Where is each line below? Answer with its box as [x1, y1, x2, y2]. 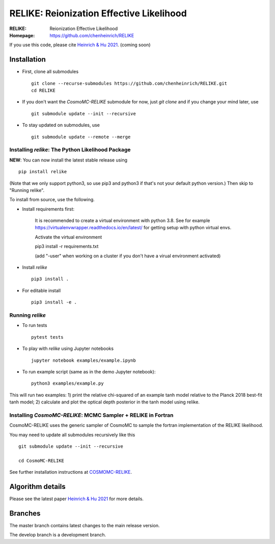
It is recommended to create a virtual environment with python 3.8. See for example [35, 217, 210, 224]
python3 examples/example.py [31, 380, 104, 387]
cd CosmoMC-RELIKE [18, 457, 65, 464]
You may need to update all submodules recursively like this [9, 431, 135, 438]
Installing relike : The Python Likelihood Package [9, 146, 131, 153]
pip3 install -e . [31, 300, 77, 305]
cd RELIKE [31, 88, 56, 94]
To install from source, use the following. [9, 197, 95, 203]
